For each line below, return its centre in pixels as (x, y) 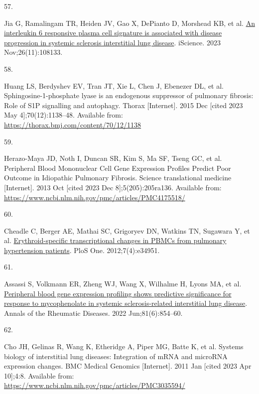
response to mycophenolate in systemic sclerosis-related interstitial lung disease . (126, 303)
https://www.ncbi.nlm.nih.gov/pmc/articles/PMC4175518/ (95, 197)
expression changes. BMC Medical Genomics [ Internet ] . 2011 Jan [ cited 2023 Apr (128, 366)
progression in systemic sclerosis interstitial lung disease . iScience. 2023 (112, 42)
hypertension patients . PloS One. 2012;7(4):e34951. (82, 250)
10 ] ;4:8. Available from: (39, 375)
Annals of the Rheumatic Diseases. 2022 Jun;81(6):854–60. (93, 313)
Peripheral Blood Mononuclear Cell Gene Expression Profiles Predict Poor (118, 168)
